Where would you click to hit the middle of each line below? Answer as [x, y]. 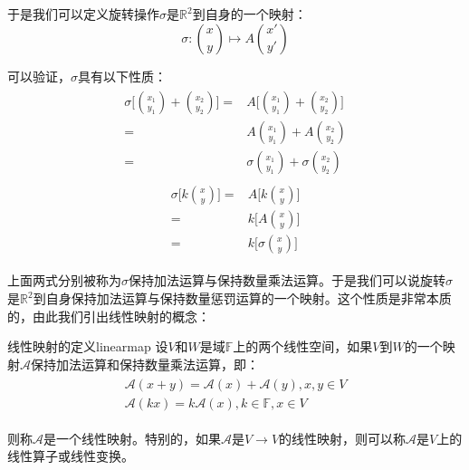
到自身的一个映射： [249, 14]
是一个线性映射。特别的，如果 [132, 438]
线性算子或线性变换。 [71, 456]
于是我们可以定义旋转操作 [83, 14]
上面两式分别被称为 [64, 280]
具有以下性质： [122, 76]
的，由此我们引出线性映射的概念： [109, 316]
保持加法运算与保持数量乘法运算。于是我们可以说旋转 [287, 280]
